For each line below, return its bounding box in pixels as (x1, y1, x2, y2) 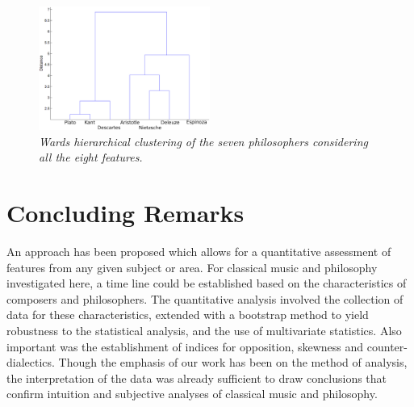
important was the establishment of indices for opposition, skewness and (6, 338, 364, 355)
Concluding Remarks (6, 196, 245, 229)
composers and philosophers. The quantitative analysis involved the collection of (6, 290, 404, 307)
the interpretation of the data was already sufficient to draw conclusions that (6, 369, 387, 386)
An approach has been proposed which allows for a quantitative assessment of (6, 243, 391, 260)
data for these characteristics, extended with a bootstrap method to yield (6, 306, 369, 323)
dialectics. (6, 354, 55, 371)
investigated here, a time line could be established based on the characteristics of (6, 275, 407, 292)
